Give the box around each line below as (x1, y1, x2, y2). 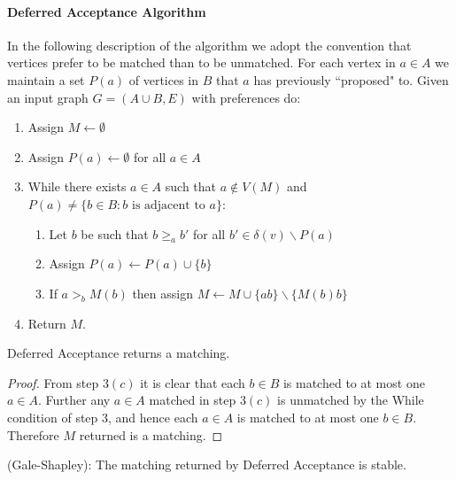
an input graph (7, 88, 89, 106)
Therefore (7, 425, 59, 444)
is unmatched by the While (277, 391, 424, 409)
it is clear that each (140, 373, 245, 391)
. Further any (38, 391, 111, 409)
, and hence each (108, 407, 198, 426)
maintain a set (7, 70, 85, 89)
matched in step (149, 391, 236, 409)
